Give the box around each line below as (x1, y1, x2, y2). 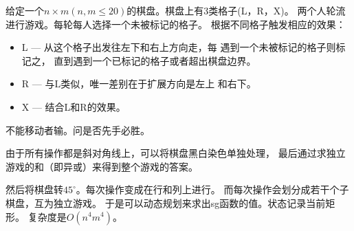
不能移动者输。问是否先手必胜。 (5, 122, 150, 137)
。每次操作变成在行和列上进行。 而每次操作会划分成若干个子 (76, 182, 349, 197)
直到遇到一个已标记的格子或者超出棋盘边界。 (54, 53, 256, 67)
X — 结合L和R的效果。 (21, 99, 126, 113)
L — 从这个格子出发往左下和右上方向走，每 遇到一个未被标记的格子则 (21, 40, 336, 54)
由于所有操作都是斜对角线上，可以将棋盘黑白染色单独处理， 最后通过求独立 (5, 146, 346, 160)
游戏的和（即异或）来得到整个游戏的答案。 (5, 159, 198, 173)
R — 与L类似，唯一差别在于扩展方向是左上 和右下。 (21, 76, 256, 91)
